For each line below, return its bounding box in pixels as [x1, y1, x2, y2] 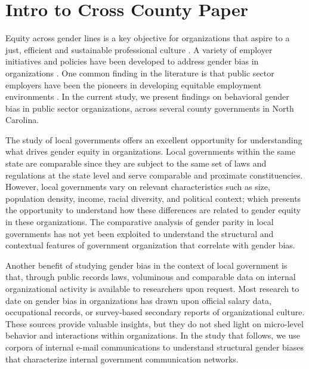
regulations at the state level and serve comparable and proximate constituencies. [5, 168, 303, 181]
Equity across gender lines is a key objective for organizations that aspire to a [5, 32, 290, 44]
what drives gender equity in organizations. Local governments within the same [5, 145, 295, 158]
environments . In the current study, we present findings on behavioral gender [5, 90, 289, 103]
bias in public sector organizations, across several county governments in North [5, 102, 294, 114]
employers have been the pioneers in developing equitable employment [5, 78, 262, 91]
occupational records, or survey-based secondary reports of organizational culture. [5, 306, 305, 318]
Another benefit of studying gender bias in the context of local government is [5, 259, 288, 271]
